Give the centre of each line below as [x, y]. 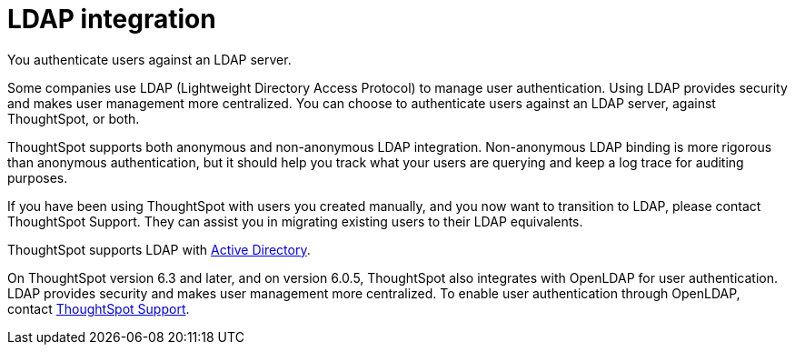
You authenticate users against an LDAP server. [149, 59]
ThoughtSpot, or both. [74, 118]
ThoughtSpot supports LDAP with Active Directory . [159, 249]
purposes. [38, 177]
